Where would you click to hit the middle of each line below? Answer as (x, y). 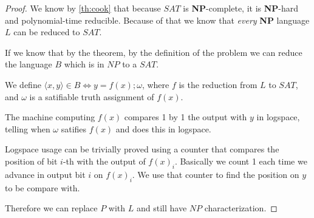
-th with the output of (104, 161)
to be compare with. (43, 187)
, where (155, 84)
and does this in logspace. (163, 128)
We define (23, 84)
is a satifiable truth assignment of (92, 96)
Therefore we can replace (51, 208)
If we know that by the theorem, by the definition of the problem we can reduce (154, 52)
